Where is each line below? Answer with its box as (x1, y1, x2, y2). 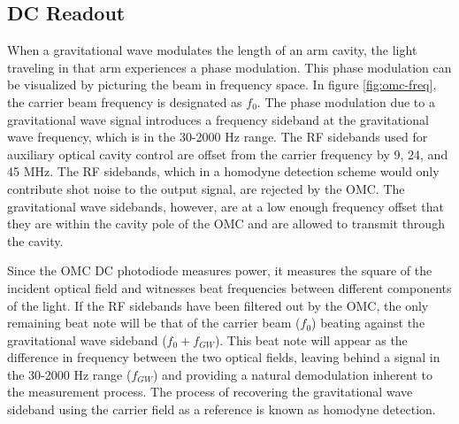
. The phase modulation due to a (256, 92, 435, 111)
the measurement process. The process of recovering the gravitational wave (7, 382, 413, 401)
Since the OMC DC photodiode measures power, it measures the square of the (7, 261, 432, 280)
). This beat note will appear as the (214, 330, 408, 349)
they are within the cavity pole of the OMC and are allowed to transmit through (7, 214, 445, 233)
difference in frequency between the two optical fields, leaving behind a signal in (7, 348, 440, 366)
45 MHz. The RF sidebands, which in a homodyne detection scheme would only (7, 162, 440, 181)
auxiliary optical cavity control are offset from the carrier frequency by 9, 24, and (7, 144, 448, 163)
